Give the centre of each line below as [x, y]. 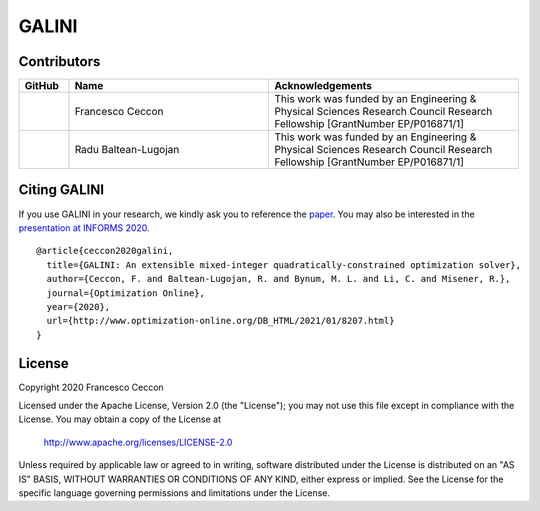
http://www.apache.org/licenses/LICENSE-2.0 [138, 442]
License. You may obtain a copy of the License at [120, 419]
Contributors [59, 61]
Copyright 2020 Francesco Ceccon [91, 387]
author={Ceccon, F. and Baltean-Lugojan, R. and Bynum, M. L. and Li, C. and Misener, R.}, [278, 279]
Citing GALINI [61, 190]
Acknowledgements [323, 86]
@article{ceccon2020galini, [105, 251]
